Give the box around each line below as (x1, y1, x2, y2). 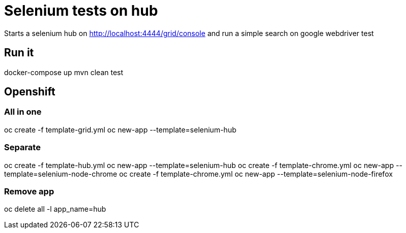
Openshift (4, 85, 55, 98)
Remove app (4, 186, 54, 196)
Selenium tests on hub (4, 2, 158, 19)
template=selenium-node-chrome (4, 169, 118, 178)
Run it (4, 46, 34, 59)
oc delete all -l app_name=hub (4, 205, 106, 214)
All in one (4, 107, 42, 117)
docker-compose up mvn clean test (4, 68, 124, 77)
